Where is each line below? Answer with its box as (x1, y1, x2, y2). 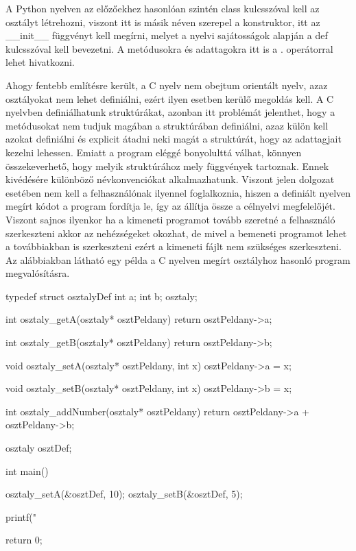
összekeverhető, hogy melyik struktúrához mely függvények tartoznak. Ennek (5, 158, 329, 173)
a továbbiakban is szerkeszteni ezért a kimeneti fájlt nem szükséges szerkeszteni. (5, 239, 342, 254)
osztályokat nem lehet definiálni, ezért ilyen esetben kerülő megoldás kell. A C (5, 91, 334, 106)
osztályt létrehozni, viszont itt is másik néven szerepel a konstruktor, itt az (5, 14, 320, 29)
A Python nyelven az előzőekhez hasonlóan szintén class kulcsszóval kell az (5, 1, 320, 15)
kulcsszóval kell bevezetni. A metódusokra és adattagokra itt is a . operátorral (5, 41, 333, 56)
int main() (5, 463, 49, 478)
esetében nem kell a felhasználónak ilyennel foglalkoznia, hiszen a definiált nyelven (5, 185, 351, 199)
